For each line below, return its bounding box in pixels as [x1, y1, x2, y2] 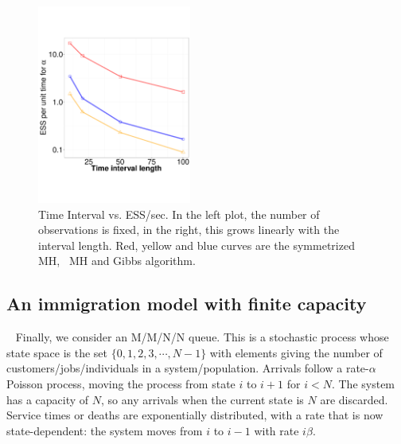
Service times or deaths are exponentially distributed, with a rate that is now [6, 407, 383, 423]
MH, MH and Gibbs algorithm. [38, 252, 196, 269]
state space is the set [6, 344, 108, 360]
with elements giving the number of [209, 344, 383, 360]
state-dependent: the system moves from [6, 422, 203, 438]
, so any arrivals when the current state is [101, 391, 304, 407]
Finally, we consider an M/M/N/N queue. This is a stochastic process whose [15, 329, 389, 345]
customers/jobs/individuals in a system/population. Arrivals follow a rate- [6, 360, 369, 376]
